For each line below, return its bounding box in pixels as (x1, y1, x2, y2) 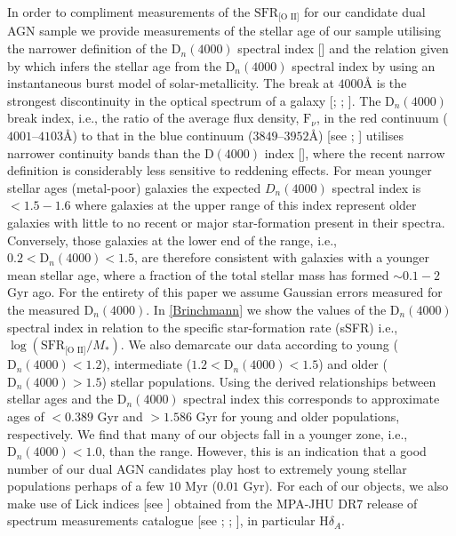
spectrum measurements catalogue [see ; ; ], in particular (7, 511, 316, 530)
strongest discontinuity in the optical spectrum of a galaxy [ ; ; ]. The (7, 91, 381, 109)
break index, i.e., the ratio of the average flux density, (7, 108, 300, 127)
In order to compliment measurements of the (7, 3, 251, 20)
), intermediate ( (101, 355, 192, 373)
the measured (7, 300, 80, 318)
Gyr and (97, 406, 143, 425)
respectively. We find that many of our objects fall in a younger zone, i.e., (7, 424, 408, 443)
